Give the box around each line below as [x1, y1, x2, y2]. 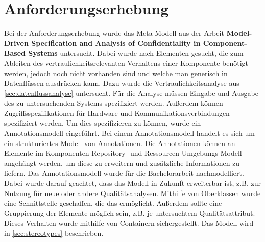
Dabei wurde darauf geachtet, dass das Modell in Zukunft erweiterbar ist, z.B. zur [4, 178, 261, 188]
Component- [203, 37, 248, 48]
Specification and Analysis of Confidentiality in [31, 37, 201, 48]
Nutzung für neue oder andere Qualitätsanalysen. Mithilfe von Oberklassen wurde [4, 187, 261, 198]
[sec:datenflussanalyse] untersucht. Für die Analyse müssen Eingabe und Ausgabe [4, 87, 258, 98]
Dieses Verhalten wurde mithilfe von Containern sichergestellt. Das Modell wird [4, 217, 254, 228]
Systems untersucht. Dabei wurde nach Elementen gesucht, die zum [28, 47, 244, 58]
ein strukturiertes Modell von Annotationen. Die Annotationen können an [4, 137, 235, 148]
